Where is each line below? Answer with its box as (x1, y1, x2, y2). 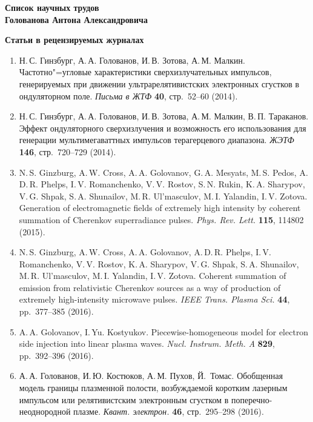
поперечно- (231, 393, 272, 406)
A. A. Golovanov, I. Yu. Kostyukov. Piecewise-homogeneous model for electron (19, 325, 309, 338)
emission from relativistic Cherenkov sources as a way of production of (19, 281, 281, 293)
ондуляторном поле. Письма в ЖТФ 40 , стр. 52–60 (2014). (19, 89, 238, 102)
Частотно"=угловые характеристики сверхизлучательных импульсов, (19, 65, 272, 78)
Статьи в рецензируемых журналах (5, 33, 144, 46)
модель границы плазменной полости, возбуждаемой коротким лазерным (19, 381, 288, 394)
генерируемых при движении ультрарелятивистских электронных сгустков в (19, 77, 300, 90)
